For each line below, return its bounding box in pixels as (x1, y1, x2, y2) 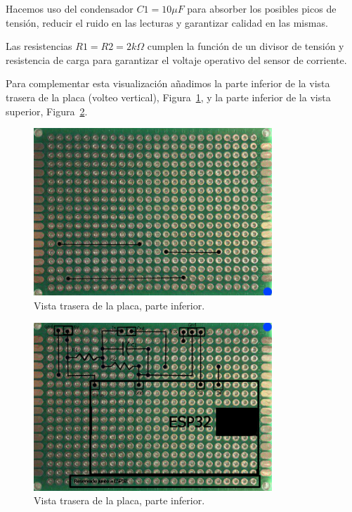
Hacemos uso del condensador (6, 1, 133, 15)
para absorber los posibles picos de (187, 1, 337, 15)
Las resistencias (6, 39, 72, 53)
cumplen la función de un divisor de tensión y (147, 39, 344, 53)
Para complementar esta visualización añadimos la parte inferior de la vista (6, 76, 330, 91)
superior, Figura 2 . (6, 103, 88, 118)
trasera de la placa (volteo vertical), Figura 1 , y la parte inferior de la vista (6, 89, 331, 104)
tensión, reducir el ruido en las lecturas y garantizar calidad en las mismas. (6, 15, 328, 30)
